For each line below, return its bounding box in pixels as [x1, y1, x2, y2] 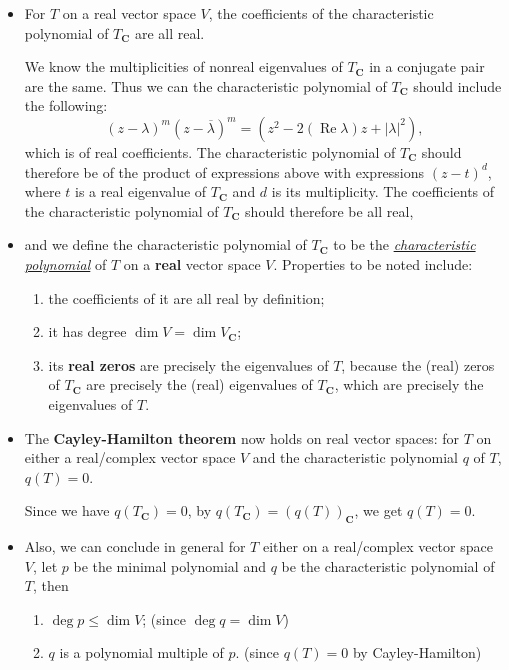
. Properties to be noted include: [273, 253, 473, 274]
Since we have [24, 500, 110, 521]
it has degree [48, 321, 127, 342]
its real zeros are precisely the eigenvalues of [48, 354, 329, 375]
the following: [24, 95, 108, 116]
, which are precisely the [334, 374, 484, 395]
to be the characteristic [333, 234, 476, 255]
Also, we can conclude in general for [24, 536, 246, 557]
